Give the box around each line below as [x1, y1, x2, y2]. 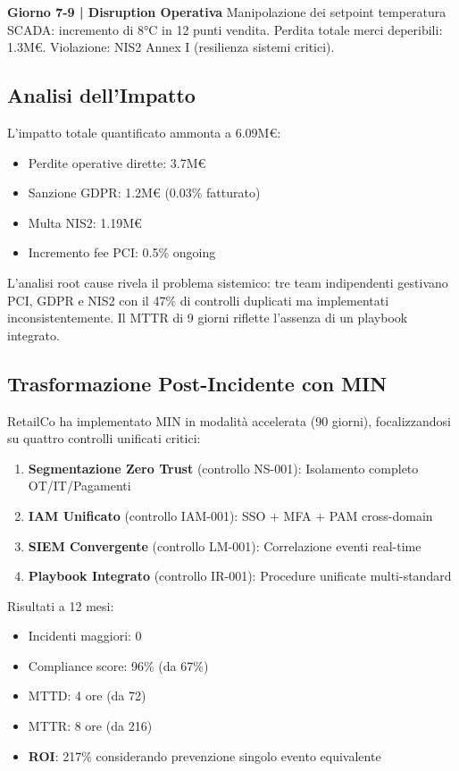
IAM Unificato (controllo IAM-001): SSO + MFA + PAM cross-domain [28, 506, 433, 524]
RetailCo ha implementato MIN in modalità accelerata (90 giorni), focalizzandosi [7, 411, 451, 430]
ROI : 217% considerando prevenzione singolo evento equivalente [28, 746, 381, 765]
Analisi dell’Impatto [7, 81, 196, 109]
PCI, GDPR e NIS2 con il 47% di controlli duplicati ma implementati [7, 290, 389, 309]
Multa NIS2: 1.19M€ [28, 213, 142, 231]
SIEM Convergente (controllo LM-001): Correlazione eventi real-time [28, 536, 421, 555]
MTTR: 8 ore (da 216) [28, 717, 153, 735]
